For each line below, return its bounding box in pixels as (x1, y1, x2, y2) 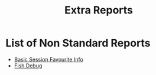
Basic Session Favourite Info (14, 56, 83, 63)
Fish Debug (14, 62, 43, 69)
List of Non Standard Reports (5, 36, 151, 50)
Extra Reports (64, 4, 134, 17)
